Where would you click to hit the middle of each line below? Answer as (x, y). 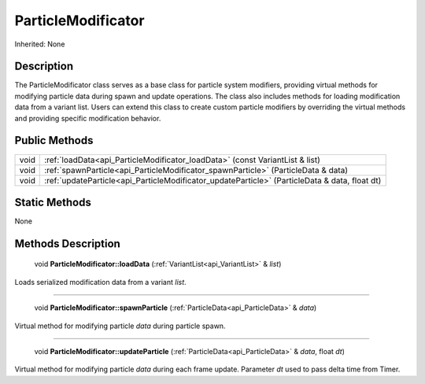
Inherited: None (40, 44)
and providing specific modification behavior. (88, 118)
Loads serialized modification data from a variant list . (100, 282)
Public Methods (54, 140)
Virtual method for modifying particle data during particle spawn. (120, 326)
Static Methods (53, 202)
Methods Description (68, 244)
